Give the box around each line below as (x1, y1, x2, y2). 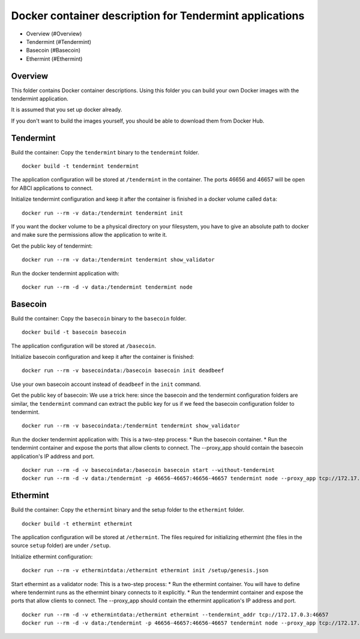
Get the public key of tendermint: (11, 242, 93, 249)
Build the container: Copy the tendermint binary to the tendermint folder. (11, 148, 199, 156)
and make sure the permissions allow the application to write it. (11, 231, 167, 239)
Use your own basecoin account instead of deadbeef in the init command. (11, 381, 201, 388)
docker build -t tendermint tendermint (22, 163, 139, 170)
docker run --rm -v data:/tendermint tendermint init (22, 209, 183, 216)
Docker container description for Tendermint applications (11, 9, 305, 22)
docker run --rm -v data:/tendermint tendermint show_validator (22, 256, 215, 263)
